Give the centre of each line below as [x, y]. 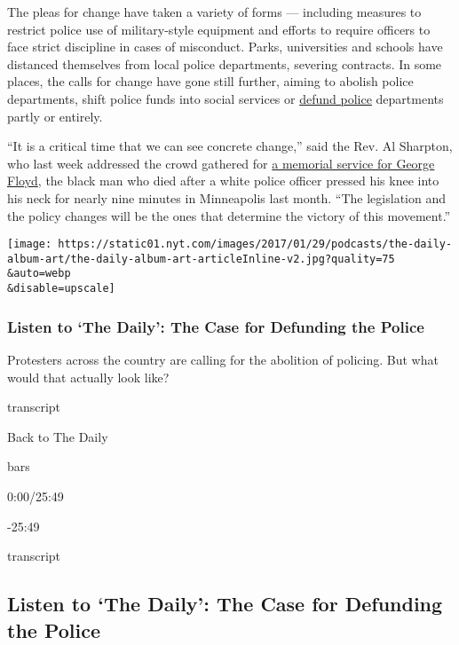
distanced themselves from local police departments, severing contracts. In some [225, 63]
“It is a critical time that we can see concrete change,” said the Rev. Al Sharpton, [230, 146]
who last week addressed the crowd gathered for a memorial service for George [221, 163]
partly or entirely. [55, 116]
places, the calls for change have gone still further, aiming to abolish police [210, 81]
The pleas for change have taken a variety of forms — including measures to [214, 12]
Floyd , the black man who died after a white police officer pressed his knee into [223, 181]
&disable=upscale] [61, 289]
